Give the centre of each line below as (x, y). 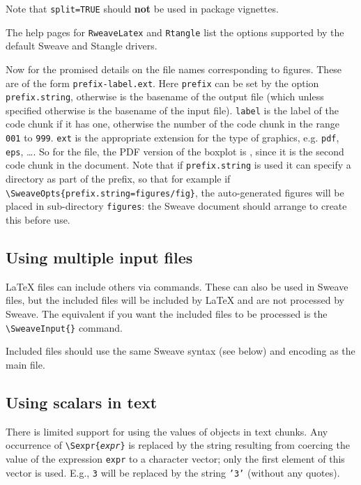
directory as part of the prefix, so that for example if (118, 179)
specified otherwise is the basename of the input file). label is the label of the (172, 110)
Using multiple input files (99, 257)
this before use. (38, 219)
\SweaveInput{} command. (64, 327)
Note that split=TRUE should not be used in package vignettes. (142, 8)
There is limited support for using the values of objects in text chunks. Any (167, 431)
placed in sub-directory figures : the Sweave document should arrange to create (176, 206)
